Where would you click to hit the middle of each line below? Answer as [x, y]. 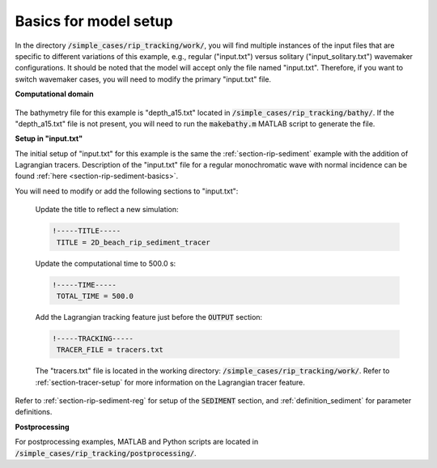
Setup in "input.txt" [49, 138]
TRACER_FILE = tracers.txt [110, 350]
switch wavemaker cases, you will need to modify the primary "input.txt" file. [143, 79]
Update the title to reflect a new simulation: [107, 210]
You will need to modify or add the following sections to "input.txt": [127, 191]
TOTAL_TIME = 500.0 [95, 296]
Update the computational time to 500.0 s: [106, 263]
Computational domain [54, 94]
